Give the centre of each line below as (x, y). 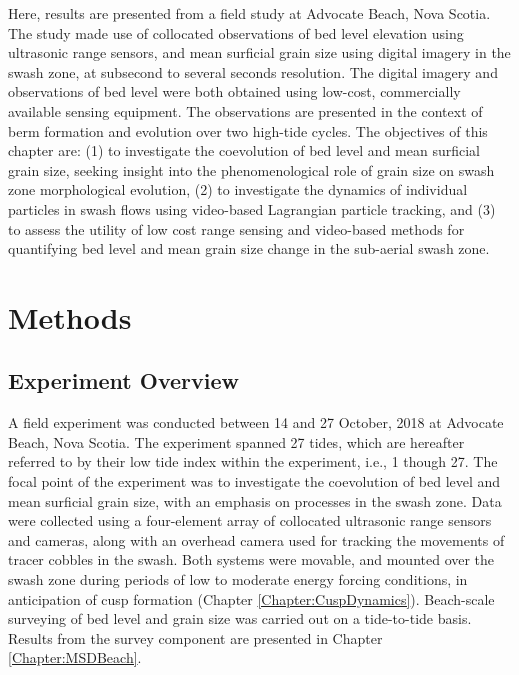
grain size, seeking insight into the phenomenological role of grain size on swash (251, 169)
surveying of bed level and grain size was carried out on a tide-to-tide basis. (240, 618)
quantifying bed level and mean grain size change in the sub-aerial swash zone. (249, 248)
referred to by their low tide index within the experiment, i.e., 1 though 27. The (253, 461)
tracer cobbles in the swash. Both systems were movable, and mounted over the (251, 559)
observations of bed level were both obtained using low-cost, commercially (234, 91)
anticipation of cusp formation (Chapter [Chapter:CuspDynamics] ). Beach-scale (251, 598)
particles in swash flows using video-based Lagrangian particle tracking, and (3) (252, 208)
